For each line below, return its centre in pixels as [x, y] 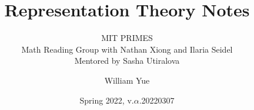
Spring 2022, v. [107, 100]
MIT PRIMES [127, 38]
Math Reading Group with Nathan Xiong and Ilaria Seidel [127, 49]
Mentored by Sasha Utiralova [127, 61]
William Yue [127, 80]
